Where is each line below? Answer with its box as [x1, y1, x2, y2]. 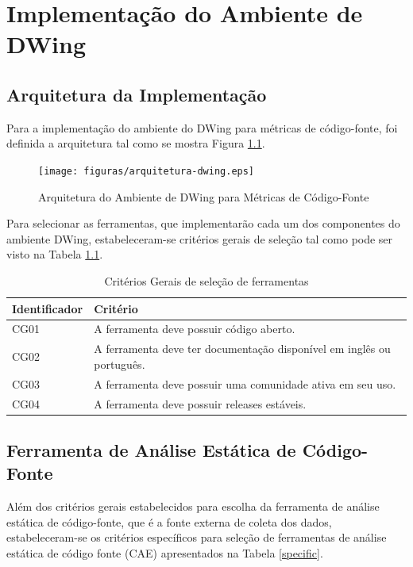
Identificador [12, 300, 83, 316]
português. [94, 355, 145, 372]
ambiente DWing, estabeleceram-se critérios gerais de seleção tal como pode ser [6, 230, 393, 247]
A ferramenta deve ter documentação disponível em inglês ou [94, 340, 391, 357]
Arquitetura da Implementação [6, 82, 267, 106]
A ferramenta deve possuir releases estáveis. [94, 395, 307, 412]
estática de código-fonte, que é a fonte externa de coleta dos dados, [6, 513, 332, 530]
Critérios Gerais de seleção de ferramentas [104, 272, 309, 289]
